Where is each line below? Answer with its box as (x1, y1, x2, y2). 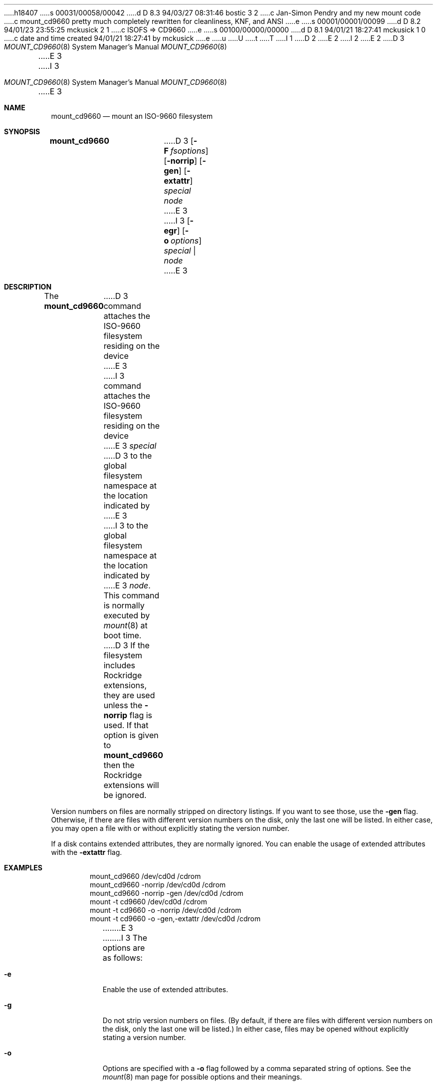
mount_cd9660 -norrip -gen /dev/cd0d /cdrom (90, 889, 243, 897)
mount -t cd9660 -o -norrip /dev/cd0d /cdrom (90, 906, 241, 914)
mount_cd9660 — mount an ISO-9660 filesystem (51, 112, 213, 120)
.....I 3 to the (103, 521, 149, 531)
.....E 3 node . (103, 580, 151, 590)
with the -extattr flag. (51, 848, 122, 856)
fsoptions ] (170, 146, 209, 156)
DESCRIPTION (4, 282, 52, 291)
